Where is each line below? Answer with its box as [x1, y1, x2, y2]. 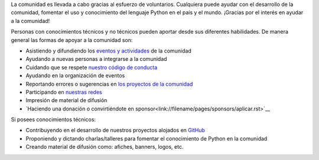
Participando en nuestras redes [25, 89, 103, 96]
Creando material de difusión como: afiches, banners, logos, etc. [25, 143, 184, 151]
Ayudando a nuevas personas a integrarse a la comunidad [25, 55, 168, 63]
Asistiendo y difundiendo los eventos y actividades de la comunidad [25, 47, 192, 54]
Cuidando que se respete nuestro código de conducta [25, 64, 158, 71]
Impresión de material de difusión [25, 97, 108, 104]
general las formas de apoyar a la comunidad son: [11, 36, 133, 44]
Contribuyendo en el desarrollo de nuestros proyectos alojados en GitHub [25, 127, 205, 134]
